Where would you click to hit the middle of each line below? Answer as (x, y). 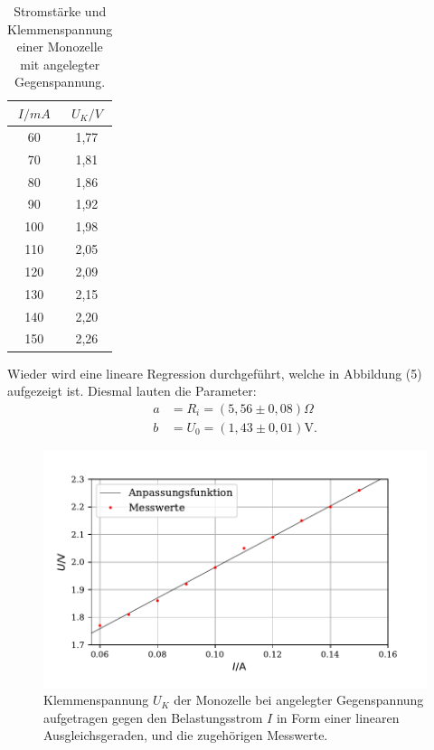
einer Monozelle (60, 47)
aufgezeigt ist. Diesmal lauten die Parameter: (132, 391)
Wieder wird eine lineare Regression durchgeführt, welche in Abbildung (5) (215, 373)
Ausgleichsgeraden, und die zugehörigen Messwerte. (186, 735)
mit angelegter (60, 64)
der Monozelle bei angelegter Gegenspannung (299, 700)
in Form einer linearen (338, 717)
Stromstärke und (60, 11)
